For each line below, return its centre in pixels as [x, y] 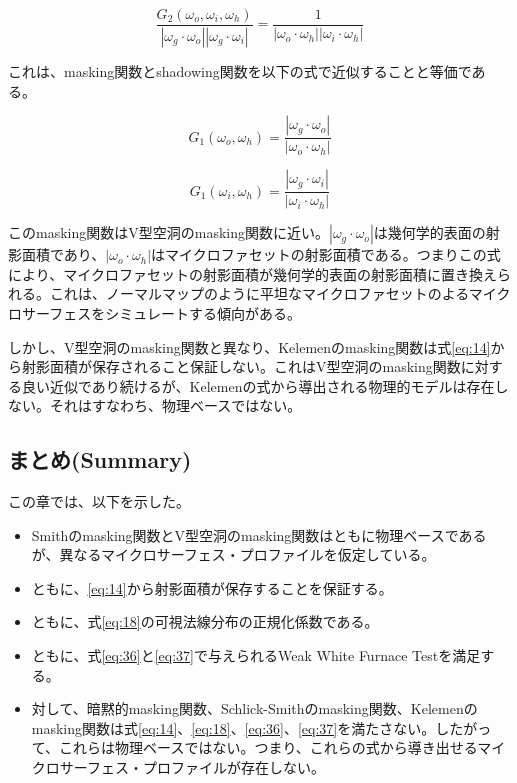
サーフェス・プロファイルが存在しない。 [192, 767]
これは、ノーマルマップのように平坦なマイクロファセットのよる [259, 293]
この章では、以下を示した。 [99, 501]
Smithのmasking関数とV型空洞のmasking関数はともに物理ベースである [259, 534]
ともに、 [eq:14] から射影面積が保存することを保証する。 [212, 587]
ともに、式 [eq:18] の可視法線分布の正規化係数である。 [205, 621]
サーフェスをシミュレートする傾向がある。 [161, 312]
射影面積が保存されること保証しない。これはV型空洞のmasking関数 [241, 366]
